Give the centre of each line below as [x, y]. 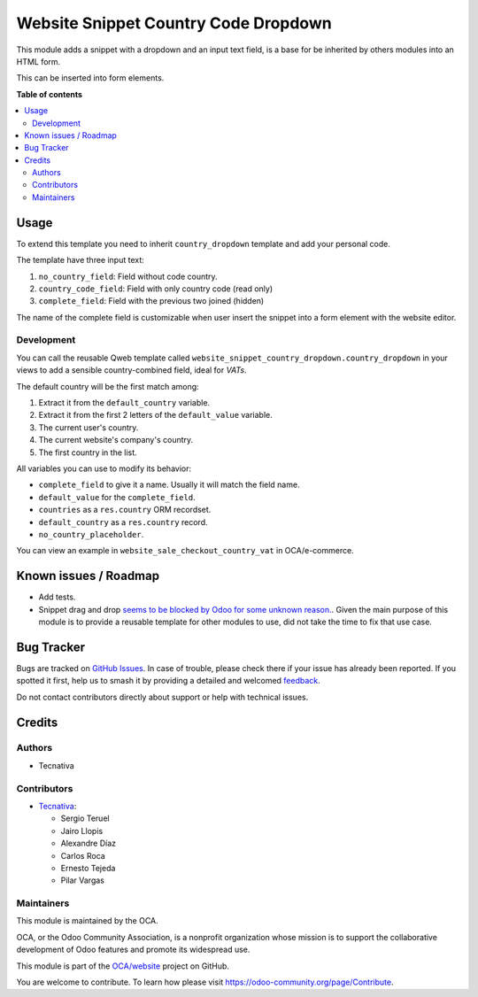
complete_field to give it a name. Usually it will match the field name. [169, 485]
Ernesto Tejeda [88, 868]
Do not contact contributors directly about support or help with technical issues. [162, 697]
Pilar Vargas [83, 880]
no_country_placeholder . [91, 534]
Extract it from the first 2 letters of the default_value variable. [156, 415]
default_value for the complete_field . [117, 497]
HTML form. [39, 61]
